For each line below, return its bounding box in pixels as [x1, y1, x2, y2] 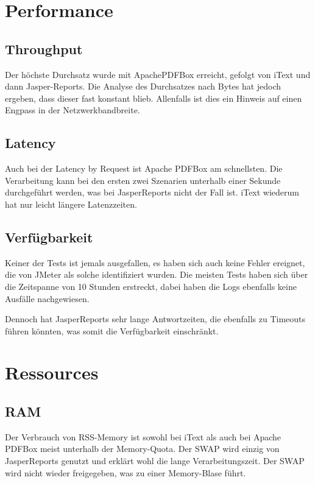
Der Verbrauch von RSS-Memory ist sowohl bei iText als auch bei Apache [5, 430, 281, 443]
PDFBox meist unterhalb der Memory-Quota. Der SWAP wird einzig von [5, 442, 280, 455]
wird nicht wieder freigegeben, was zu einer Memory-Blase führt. [5, 466, 246, 479]
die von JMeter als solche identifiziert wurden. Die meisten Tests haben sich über [5, 268, 308, 281]
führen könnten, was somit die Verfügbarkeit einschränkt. [5, 324, 219, 337]
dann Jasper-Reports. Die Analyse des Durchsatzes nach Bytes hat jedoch [5, 80, 281, 93]
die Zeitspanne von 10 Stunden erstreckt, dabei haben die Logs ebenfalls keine [5, 280, 297, 292]
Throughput [5, 39, 83, 58]
